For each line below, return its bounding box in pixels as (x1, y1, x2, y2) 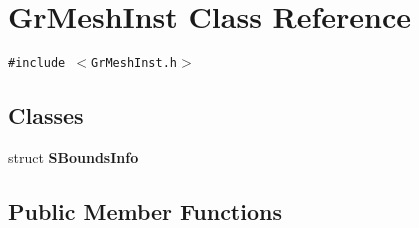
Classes (8, 100, 84, 131)
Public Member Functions (8, 195, 282, 226)
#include (8, 56, 66, 71)
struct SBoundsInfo (8, 146, 139, 167)
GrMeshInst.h (91, 56, 177, 71)
